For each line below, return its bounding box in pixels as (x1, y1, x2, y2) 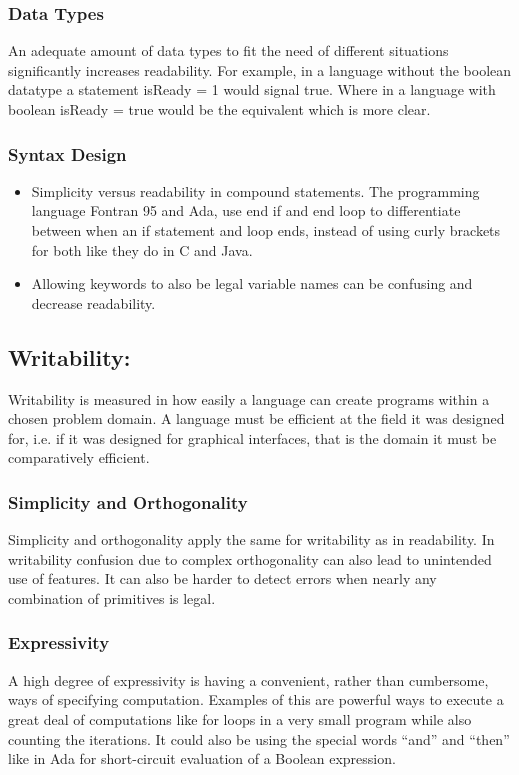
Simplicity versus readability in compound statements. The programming (31, 180, 480, 201)
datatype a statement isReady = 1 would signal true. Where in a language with (8, 79, 496, 100)
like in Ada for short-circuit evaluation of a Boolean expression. (8, 748, 396, 769)
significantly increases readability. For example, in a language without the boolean (8, 59, 512, 80)
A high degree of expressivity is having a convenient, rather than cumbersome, (8, 669, 489, 690)
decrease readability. (31, 292, 156, 313)
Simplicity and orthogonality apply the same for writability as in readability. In (8, 529, 495, 550)
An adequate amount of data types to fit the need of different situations (8, 40, 449, 61)
